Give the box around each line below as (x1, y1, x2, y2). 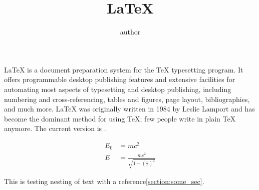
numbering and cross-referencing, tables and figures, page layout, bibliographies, (4, 93, 250, 104)
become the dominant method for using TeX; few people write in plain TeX (4, 113, 236, 123)
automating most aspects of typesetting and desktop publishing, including (4, 83, 231, 94)
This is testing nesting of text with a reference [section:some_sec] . (4, 176, 204, 186)
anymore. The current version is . (4, 123, 106, 133)
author (120, 26, 141, 37)
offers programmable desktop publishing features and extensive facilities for (4, 74, 235, 84)
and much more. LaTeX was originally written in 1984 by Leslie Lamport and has (4, 103, 255, 114)
